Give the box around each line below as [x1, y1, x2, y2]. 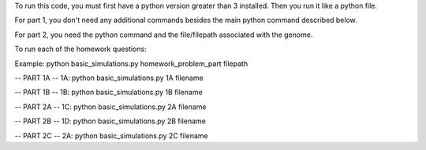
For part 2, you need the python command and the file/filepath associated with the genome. [14, 30, 313, 39]
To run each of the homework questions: [14, 44, 147, 54]
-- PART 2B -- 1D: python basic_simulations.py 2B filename [14, 116, 207, 126]
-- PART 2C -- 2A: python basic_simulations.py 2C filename [14, 130, 208, 141]
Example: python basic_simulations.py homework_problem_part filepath [14, 59, 248, 68]
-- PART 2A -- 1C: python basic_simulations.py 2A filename [14, 102, 207, 112]
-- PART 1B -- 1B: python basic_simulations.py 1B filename [14, 87, 203, 97]
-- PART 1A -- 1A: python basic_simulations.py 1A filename [14, 73, 204, 82]
